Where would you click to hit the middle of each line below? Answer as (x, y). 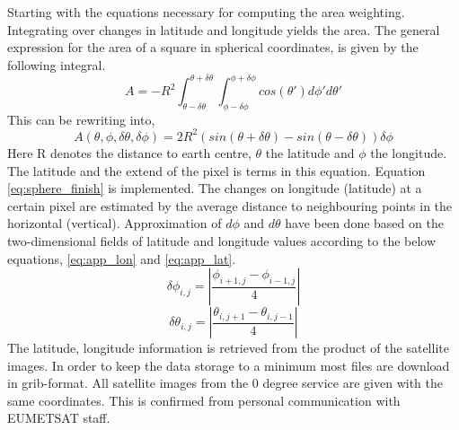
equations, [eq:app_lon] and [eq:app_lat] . (122, 258)
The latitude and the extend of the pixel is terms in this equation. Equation (216, 170)
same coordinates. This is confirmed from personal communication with (204, 400)
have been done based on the (364, 223)
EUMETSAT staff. (59, 418)
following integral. (57, 64)
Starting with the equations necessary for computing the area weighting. (206, 12)
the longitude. (409, 152)
